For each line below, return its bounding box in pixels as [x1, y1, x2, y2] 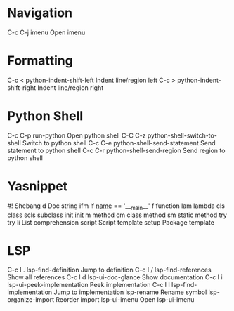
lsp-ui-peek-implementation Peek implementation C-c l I [7, 281, 170, 289]
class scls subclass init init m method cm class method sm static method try [7, 211, 227, 219]
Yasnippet [7, 178, 68, 194]
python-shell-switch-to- [147, 131, 218, 140]
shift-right [7, 83, 37, 92]
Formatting [7, 53, 74, 69]
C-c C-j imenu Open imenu [7, 28, 86, 37]
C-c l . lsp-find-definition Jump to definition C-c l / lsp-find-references [7, 265, 212, 274]
